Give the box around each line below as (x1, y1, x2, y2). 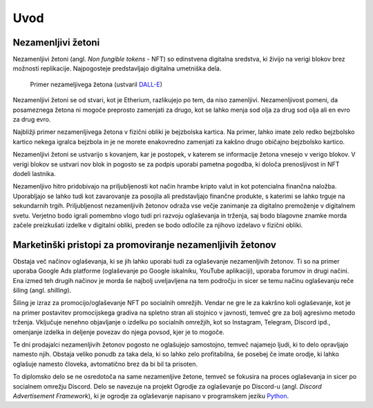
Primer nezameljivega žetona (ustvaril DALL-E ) (30, 80, 162, 88)
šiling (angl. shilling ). (12, 286, 72, 294)
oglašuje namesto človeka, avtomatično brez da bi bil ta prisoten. (12, 360, 198, 368)
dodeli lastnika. (12, 169, 56, 177)
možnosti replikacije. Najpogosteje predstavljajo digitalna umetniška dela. (12, 64, 222, 72)
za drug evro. (12, 115, 51, 124)
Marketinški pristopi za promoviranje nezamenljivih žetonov (12, 239, 276, 251)
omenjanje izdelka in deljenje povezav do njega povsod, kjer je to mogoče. (12, 328, 224, 336)
